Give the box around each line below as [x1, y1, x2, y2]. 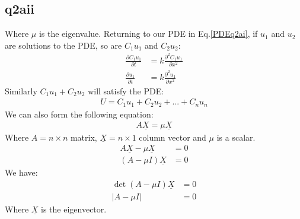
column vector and [139, 131, 206, 143]
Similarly [5, 84, 37, 97]
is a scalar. [216, 131, 256, 143]
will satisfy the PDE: [88, 84, 164, 97]
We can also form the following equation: [5, 107, 154, 120]
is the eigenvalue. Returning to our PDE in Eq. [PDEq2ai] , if [39, 27, 258, 40]
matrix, [70, 131, 97, 143]
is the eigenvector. [41, 203, 107, 215]
